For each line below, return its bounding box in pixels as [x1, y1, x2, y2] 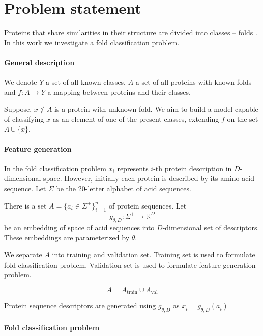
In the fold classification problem [4, 163, 106, 173]
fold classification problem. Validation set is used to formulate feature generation [4, 259, 256, 270]
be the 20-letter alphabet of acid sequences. [56, 183, 191, 194]
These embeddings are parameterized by [4, 232, 130, 243]
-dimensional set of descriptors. [162, 222, 259, 232]
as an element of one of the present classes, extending [52, 113, 219, 124]
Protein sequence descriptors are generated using [4, 300, 156, 311]
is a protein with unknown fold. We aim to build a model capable [54, 104, 258, 114]
